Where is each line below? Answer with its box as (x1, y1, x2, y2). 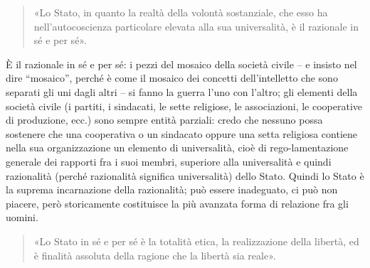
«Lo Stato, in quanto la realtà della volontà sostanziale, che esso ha (33, 5, 328, 19)
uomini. (6, 210, 38, 225)
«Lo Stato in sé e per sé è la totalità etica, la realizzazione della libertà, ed (33, 233, 359, 248)
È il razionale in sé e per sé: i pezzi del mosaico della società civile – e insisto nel (6, 56, 357, 71)
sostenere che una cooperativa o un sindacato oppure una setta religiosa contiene (6, 126, 358, 141)
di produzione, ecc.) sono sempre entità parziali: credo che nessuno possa (6, 112, 323, 127)
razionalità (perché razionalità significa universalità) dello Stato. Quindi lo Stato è (6, 168, 364, 183)
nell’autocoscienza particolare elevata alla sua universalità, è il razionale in (33, 18, 359, 33)
